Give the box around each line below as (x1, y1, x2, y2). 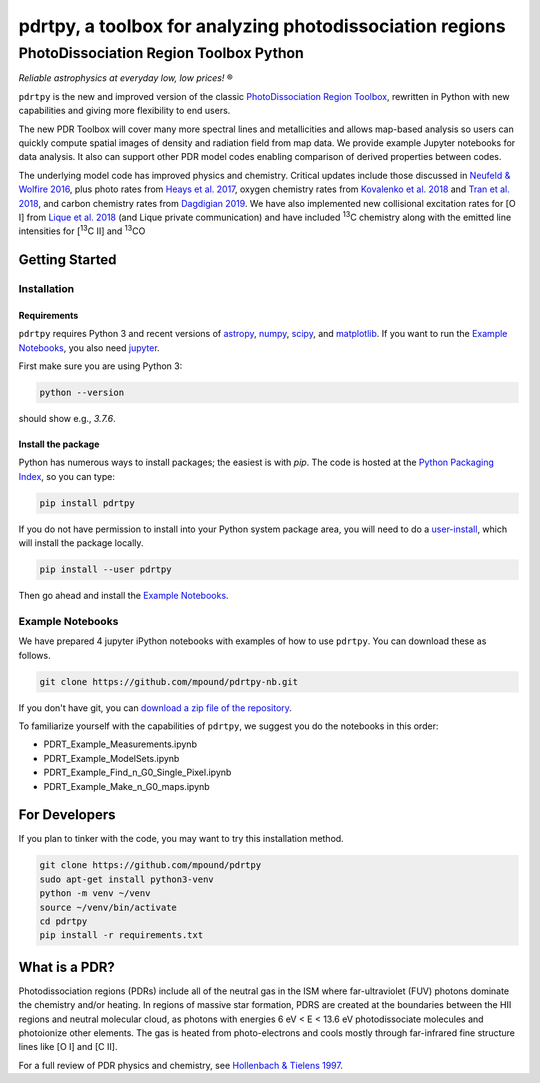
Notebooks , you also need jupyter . (18, 341, 160, 354)
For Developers (18, 806, 116, 824)
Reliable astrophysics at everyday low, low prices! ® (18, 72, 234, 84)
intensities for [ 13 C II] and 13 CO (18, 223, 146, 237)
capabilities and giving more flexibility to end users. (18, 105, 231, 117)
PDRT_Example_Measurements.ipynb (43, 738, 197, 750)
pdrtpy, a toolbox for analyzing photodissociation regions (18, 15, 506, 37)
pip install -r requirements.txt (39, 930, 204, 941)
